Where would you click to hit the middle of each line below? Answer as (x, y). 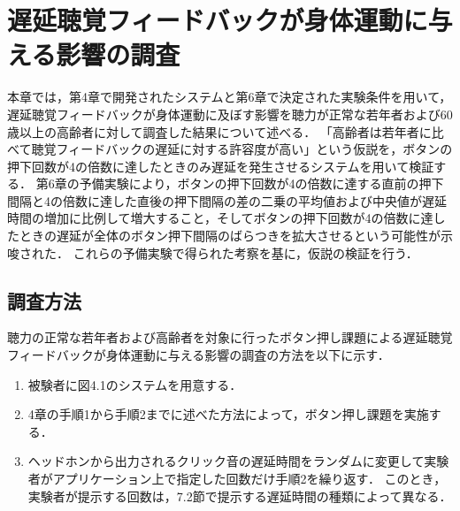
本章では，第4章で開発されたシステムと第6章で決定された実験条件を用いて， (230, 97)
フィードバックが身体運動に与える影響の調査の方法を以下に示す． (199, 355)
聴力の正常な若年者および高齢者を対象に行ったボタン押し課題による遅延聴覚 (230, 337)
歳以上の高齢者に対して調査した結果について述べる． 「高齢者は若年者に (219, 131)
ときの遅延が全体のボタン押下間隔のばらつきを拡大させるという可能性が (230, 236)
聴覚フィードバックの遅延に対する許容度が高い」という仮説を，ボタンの (242, 149)
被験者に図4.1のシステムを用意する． (135, 384)
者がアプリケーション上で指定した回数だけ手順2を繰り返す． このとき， (237, 479)
